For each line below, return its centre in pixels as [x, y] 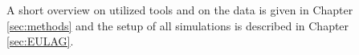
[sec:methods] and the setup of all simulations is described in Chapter [178, 25]
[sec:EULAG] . [40, 41]
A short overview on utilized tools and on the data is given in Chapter [180, 10]
